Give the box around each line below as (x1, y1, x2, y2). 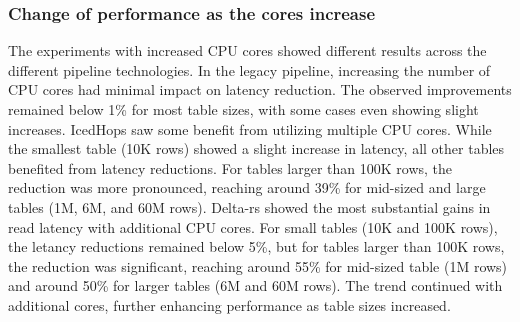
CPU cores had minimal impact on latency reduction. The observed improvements (8, 79, 512, 100)
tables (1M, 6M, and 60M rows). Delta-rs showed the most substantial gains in (8, 196, 491, 217)
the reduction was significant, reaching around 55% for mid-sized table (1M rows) (8, 255, 508, 276)
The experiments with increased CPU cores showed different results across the (8, 40, 487, 61)
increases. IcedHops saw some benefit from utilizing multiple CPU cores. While (8, 118, 492, 139)
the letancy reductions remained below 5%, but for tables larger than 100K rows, (8, 236, 505, 257)
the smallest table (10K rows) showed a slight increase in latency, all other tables (8, 138, 505, 159)
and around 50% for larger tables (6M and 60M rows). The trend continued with (8, 275, 503, 296)
